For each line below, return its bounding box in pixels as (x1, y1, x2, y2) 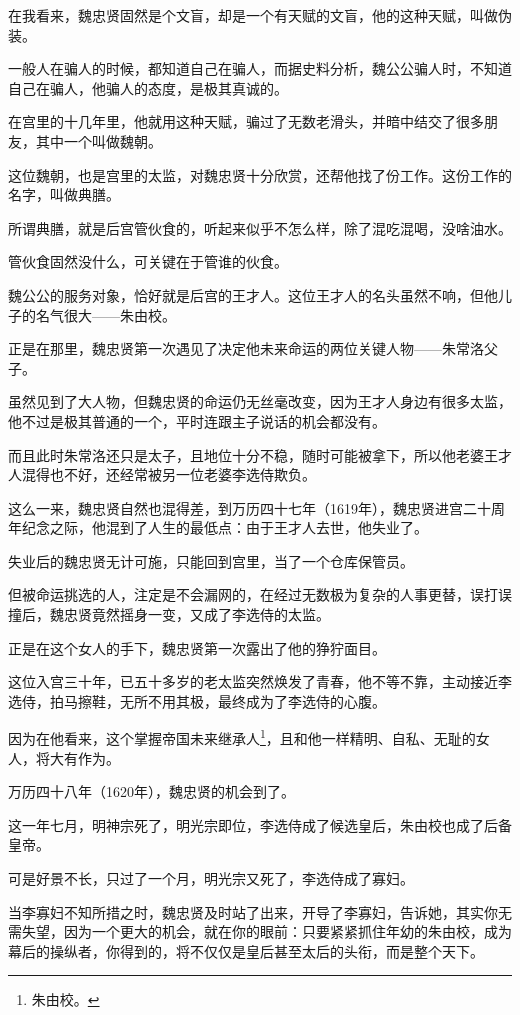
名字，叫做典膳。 (8, 184, 120, 205)
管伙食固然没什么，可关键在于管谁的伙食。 (8, 251, 288, 272)
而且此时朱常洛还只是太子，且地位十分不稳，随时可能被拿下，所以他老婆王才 (8, 444, 512, 465)
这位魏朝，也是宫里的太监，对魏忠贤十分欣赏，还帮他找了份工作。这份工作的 (8, 164, 512, 185)
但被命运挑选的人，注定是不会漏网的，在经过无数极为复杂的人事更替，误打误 (8, 584, 512, 605)
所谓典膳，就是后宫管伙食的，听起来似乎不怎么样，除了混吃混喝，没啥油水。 (8, 217, 512, 238)
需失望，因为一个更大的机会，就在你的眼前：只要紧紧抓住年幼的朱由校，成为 (8, 921, 512, 942)
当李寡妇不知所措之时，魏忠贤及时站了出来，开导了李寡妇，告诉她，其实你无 (8, 901, 512, 922)
